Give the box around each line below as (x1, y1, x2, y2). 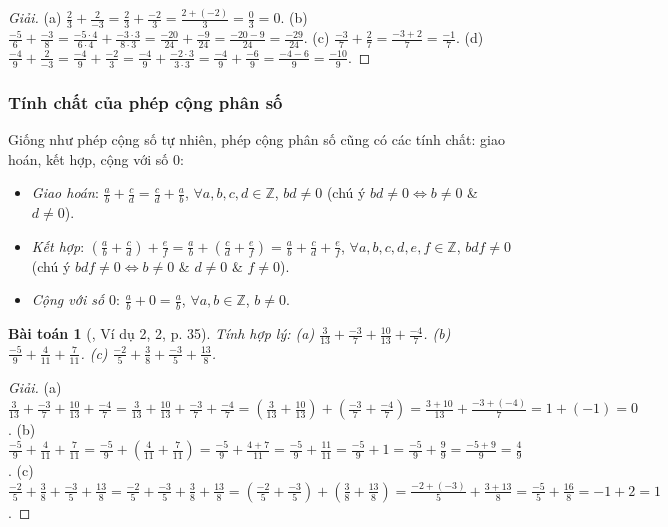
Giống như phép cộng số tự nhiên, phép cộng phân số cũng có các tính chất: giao (8, 129, 505, 150)
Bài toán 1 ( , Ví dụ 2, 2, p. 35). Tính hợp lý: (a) (8, 323, 315, 344)
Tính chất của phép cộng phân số (8, 89, 283, 114)
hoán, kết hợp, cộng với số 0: (8, 148, 184, 169)
